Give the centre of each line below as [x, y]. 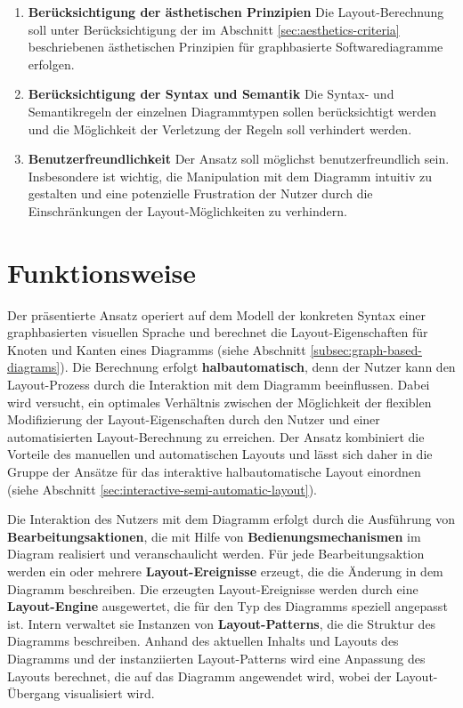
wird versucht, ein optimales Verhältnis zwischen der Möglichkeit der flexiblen [219, 402]
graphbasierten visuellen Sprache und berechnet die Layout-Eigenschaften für [218, 332]
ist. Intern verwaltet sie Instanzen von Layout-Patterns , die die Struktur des [222, 623]
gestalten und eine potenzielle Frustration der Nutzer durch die [200, 193]
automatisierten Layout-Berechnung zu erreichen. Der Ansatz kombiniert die [216, 436]
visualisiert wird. [109, 693]
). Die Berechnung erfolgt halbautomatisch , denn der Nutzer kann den [258, 367]
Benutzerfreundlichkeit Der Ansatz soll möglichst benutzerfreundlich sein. [239, 159]
